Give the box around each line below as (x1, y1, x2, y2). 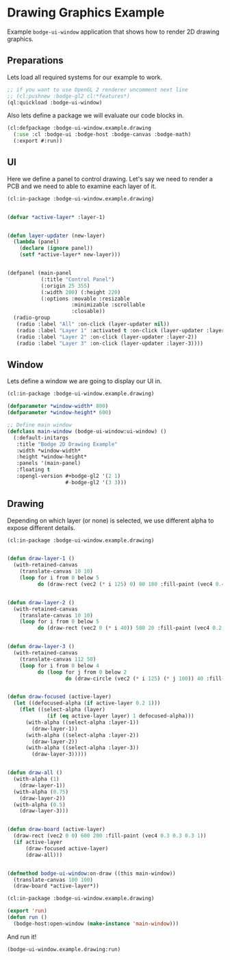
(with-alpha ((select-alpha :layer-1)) (25, 719, 139, 726)
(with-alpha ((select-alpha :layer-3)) (25, 744, 139, 751)
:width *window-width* (16, 447, 81, 454)
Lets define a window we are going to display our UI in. (7, 377, 162, 385)
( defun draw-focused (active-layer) (7, 694, 112, 700)
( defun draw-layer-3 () (7, 643, 75, 650)
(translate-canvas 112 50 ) (19, 656, 97, 663)
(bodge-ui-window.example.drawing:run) (7, 946, 121, 952)
